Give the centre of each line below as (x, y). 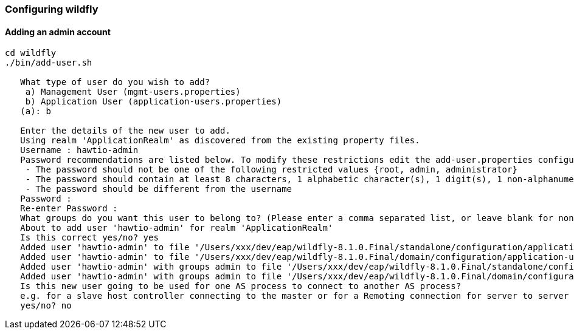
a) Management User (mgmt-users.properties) (133, 92)
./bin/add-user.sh (49, 63)
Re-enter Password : (69, 209)
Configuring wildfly (52, 9)
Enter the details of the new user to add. (125, 131)
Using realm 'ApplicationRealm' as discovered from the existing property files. (220, 141)
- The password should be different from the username (159, 189)
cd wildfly (31, 53)
